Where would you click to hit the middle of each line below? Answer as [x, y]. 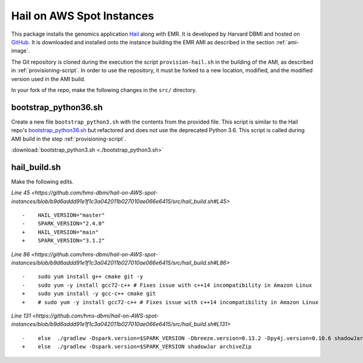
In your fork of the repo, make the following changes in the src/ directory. [104, 90]
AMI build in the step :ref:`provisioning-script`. [69, 139]
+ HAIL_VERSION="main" [60, 232]
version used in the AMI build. [48, 79]
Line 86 [21, 254]
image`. [21, 51]
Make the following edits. [42, 181]
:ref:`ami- [287, 42]
